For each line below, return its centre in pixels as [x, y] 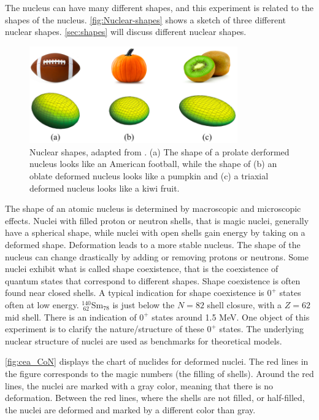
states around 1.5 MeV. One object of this [231, 317]
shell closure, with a [244, 304]
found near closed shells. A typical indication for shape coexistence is [135, 293]
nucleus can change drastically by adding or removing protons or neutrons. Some [157, 256]
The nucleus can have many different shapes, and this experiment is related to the [159, 7]
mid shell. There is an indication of [71, 317]
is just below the [144, 304]
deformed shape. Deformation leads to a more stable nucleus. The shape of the [153, 244]
